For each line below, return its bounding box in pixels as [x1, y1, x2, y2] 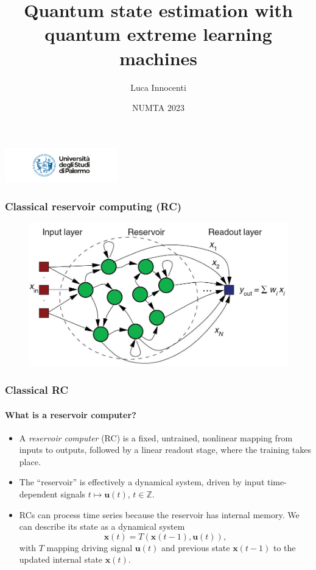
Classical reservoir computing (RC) [5, 198, 182, 213]
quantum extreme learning [44, 21, 272, 46]
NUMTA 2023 [132, 101, 184, 114]
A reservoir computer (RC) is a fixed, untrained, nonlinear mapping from [19, 431, 293, 444]
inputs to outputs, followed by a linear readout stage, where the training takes [19, 443, 312, 456]
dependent [19, 488, 58, 501]
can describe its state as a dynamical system [19, 520, 185, 533]
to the [273, 541, 296, 554]
